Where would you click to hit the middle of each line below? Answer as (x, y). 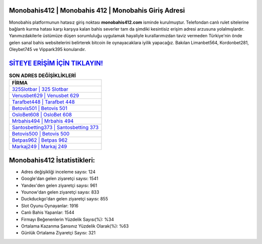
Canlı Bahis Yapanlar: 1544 (48, 212)
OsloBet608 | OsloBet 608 (42, 115)
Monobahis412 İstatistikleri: (52, 160)
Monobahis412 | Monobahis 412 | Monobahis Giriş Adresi (97, 10)
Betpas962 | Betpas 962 (40, 140)
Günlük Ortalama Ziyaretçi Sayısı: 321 (58, 233)
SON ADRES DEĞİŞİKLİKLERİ (42, 76)
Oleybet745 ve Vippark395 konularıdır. (48, 49)
